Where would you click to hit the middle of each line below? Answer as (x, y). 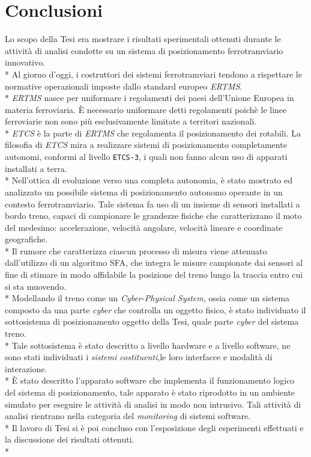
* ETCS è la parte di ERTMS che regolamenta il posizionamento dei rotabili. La (153, 133)
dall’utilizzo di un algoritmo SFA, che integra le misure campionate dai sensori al (154, 262)
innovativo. (25, 62)
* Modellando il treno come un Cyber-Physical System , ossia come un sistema (147, 298)
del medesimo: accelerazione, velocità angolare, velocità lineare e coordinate (144, 227)
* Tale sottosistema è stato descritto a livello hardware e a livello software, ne (148, 345)
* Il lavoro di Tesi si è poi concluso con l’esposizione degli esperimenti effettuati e (154, 427)
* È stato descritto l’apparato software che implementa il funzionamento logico (150, 380)
